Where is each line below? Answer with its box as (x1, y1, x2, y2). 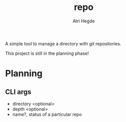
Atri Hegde (72, 18, 95, 24)
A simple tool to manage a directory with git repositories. (5, 40, 122, 46)
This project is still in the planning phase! (5, 50, 89, 56)
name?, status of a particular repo (12, 111, 82, 117)
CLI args (5, 88, 31, 96)
